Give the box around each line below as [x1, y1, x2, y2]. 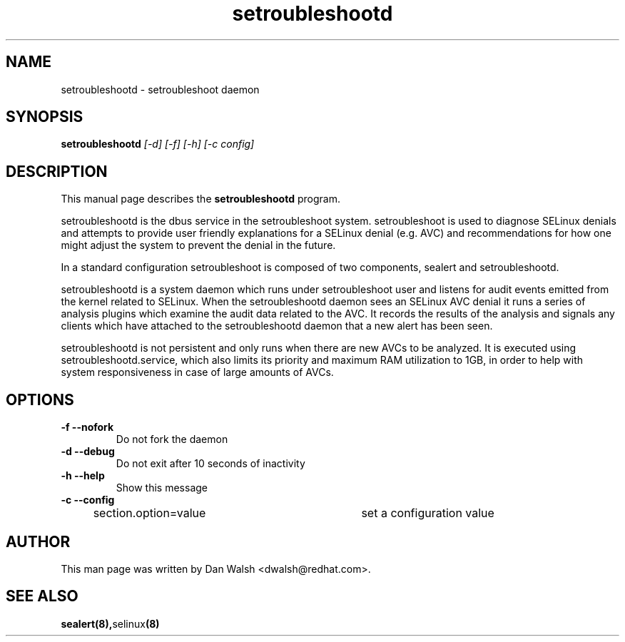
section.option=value [93, 506, 206, 521]
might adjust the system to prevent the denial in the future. [61, 239, 336, 252]
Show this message [116, 481, 208, 494]
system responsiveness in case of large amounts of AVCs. [61, 366, 334, 379]
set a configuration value [361, 506, 494, 521]
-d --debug [61, 445, 115, 458]
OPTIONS [6, 390, 74, 409]
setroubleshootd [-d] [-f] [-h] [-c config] [61, 138, 255, 151]
